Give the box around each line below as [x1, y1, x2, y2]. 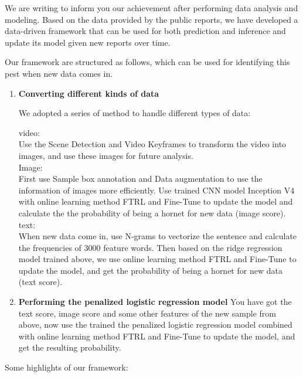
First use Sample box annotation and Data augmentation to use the [18, 172, 263, 185]
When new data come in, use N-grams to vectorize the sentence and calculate [18, 230, 297, 242]
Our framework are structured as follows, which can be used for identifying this [5, 56, 290, 68]
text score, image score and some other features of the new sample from [18, 307, 276, 319]
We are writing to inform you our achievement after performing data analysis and [5, 2, 298, 13]
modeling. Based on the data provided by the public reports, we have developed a [5, 13, 298, 25]
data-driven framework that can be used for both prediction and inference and [5, 25, 286, 37]
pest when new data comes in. [5, 67, 113, 79]
